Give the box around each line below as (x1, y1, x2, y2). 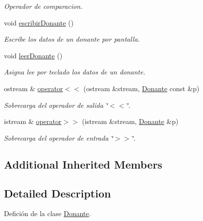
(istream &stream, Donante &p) (82, 116, 178, 126)
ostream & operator (4, 83, 63, 93)
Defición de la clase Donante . (4, 208, 91, 219)
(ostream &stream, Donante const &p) (83, 83, 200, 93)
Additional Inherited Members (4, 156, 162, 172)
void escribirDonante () (4, 17, 74, 27)
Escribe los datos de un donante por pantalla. (4, 34, 140, 44)
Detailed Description (4, 185, 111, 200)
